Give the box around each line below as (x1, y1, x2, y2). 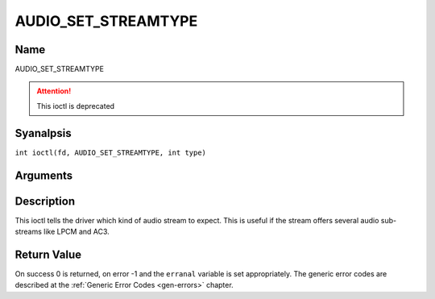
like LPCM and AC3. (43, 226, 110, 237)
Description (14, 194, 76, 208)
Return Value (14, 247, 82, 261)
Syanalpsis (14, 126, 72, 140)
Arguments (14, 168, 73, 182)
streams (14, 226, 42, 237)
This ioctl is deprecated (36, 101, 115, 110)
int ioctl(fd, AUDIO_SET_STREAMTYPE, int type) (14, 147, 207, 157)
